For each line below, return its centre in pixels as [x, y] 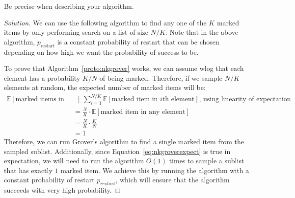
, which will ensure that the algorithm [173, 180]
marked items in [40, 99]
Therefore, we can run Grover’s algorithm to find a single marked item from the [124, 142]
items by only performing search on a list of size [76, 32]
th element [178, 99]
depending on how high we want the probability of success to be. [101, 52]
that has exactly [28, 170]
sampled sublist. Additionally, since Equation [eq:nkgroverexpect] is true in [117, 151]
